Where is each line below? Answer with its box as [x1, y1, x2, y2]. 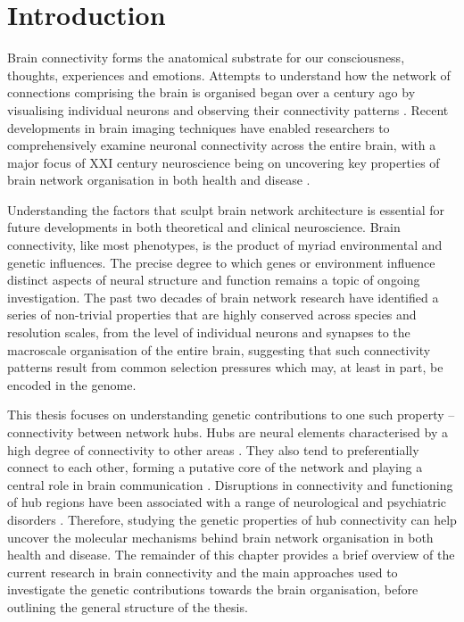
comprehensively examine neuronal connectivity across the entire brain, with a [7, 136, 436, 154]
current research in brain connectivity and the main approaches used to [7, 562, 398, 581]
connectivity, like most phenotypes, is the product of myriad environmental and [7, 236, 443, 254]
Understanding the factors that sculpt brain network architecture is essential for [7, 200, 444, 219]
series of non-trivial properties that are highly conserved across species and [7, 305, 417, 324]
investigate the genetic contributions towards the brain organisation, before [7, 580, 418, 599]
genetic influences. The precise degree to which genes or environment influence [7, 253, 435, 271]
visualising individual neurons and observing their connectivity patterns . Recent [7, 100, 449, 119]
